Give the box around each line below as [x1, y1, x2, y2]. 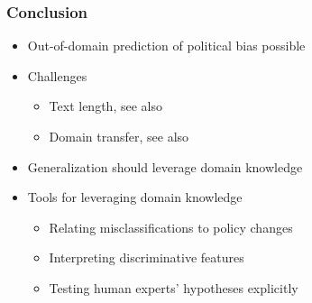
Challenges [27, 66, 87, 85]
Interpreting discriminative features [49, 248, 244, 267]
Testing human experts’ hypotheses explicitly [49, 278, 298, 297]
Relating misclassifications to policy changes [49, 217, 293, 236]
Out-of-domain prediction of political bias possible [27, 36, 306, 55]
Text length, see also [49, 96, 162, 115]
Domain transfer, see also [49, 127, 189, 145]
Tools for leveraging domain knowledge [27, 188, 243, 207]
